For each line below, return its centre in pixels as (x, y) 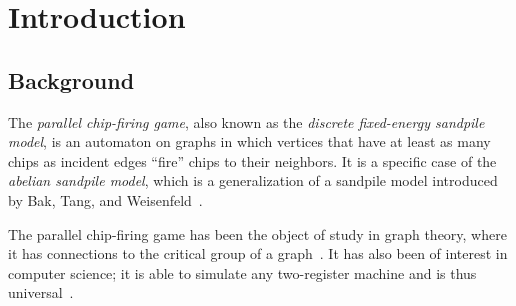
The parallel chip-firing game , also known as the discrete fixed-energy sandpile (246, 121)
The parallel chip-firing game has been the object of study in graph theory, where (257, 233)
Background (71, 79)
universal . (41, 292)
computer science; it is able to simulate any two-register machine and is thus (242, 272)
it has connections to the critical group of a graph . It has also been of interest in (258, 253)
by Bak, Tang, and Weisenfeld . (105, 199)
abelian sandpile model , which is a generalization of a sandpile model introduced (253, 180)
